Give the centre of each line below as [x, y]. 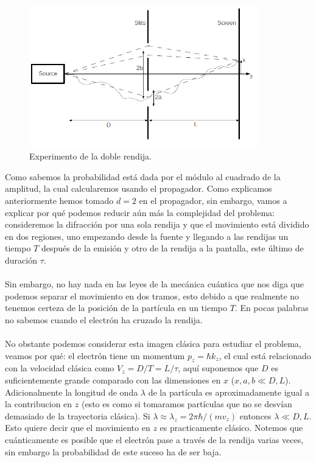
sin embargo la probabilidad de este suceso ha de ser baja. [113, 451]
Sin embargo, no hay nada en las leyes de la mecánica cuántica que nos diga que [155, 284]
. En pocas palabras [272, 308]
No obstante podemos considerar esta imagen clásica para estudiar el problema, [153, 344]
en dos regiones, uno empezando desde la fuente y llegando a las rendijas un [147, 236]
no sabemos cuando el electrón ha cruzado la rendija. [104, 319]
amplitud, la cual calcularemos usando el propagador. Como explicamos [139, 188]
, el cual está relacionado [265, 355]
